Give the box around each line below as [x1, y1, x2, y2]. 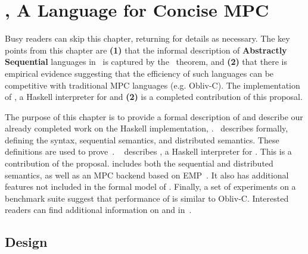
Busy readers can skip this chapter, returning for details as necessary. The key [5, 32, 290, 45]
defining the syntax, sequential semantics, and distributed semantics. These [5, 133, 279, 146]
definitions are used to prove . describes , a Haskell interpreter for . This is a [5, 145, 292, 158]
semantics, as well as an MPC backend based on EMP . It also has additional [5, 168, 289, 181]
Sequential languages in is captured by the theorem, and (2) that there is [5, 55, 287, 68]
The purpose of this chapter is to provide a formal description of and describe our [5, 110, 303, 123]
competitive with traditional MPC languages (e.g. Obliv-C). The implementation [5, 79, 300, 91]
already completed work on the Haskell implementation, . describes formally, [5, 122, 288, 134]
